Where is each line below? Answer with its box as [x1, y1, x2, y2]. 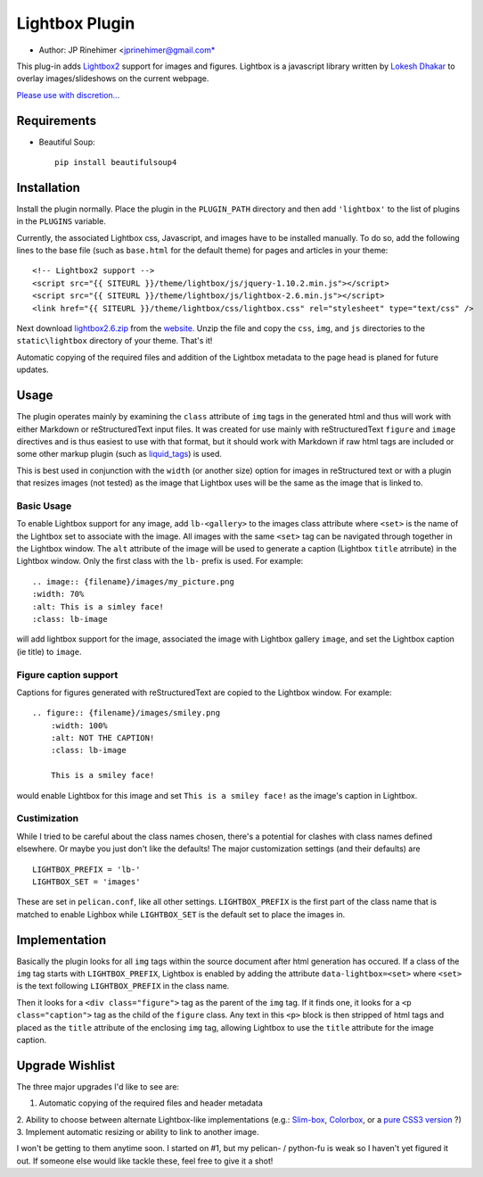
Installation [16, 179, 80, 195]
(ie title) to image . [16, 646, 82, 657]
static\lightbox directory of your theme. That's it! [16, 336, 213, 346]
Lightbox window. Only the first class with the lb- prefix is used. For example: [16, 556, 304, 567]
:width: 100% [50, 720, 108, 731]
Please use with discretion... [16, 89, 120, 100]
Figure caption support [16, 668, 119, 681]
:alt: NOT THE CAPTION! [50, 733, 155, 743]
